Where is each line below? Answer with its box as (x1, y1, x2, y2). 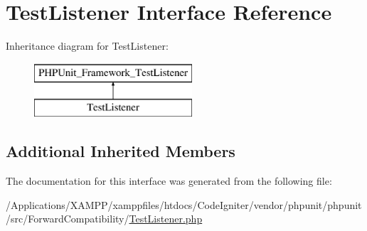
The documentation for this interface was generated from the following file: (6, 173, 332, 188)
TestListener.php (129, 211, 203, 226)
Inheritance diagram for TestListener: (6, 38, 169, 53)
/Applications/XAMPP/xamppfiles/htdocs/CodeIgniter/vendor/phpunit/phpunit (6, 197, 362, 212)
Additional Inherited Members (6, 140, 235, 162)
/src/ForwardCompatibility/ (6, 211, 129, 226)
